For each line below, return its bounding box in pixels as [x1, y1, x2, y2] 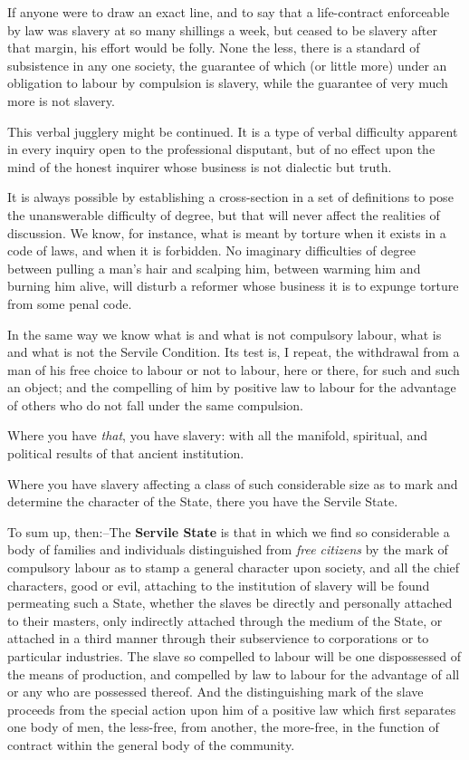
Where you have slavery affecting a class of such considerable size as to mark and [7, 474, 458, 493]
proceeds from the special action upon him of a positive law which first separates [7, 699, 456, 718]
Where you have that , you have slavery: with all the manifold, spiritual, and [7, 426, 428, 445]
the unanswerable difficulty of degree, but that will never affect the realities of [7, 205, 440, 224]
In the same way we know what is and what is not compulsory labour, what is [7, 324, 442, 343]
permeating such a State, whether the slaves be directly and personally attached [7, 593, 453, 612]
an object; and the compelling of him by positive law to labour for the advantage [7, 378, 456, 397]
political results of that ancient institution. [7, 444, 244, 463]
